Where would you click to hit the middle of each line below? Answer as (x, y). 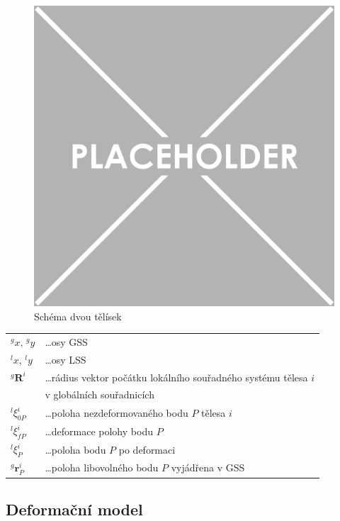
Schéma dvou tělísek (78, 316)
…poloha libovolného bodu (102, 467)
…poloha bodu (75, 449)
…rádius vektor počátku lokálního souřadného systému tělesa (176, 377)
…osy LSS (66, 359)
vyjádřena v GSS (208, 467)
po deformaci (147, 449)
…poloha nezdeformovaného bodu (117, 412)
